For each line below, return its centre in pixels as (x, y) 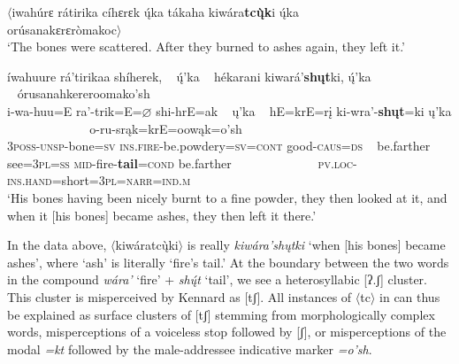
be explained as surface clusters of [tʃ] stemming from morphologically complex (221, 314)
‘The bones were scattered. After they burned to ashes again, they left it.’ (207, 46)
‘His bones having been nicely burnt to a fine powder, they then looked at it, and (227, 197)
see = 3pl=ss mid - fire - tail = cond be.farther (119, 163)
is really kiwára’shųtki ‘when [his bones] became (316, 245)
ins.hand (30, 180)
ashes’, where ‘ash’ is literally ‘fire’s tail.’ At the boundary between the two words (228, 262)
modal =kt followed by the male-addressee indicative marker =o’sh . (190, 349)
